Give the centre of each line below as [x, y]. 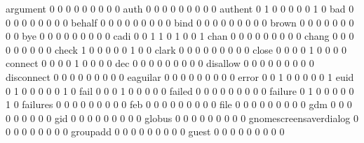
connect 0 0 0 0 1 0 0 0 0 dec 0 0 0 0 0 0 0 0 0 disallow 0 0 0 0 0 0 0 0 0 [160, 63]
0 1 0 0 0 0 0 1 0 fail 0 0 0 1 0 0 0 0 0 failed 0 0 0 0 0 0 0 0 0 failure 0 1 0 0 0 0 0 [180, 90]
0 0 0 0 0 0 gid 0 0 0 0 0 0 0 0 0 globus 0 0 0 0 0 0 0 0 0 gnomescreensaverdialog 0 [182, 118]
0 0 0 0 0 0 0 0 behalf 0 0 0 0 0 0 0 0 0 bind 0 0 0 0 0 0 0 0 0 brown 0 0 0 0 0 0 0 [180, 22]
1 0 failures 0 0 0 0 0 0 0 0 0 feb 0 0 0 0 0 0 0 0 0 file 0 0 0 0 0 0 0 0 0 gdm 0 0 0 [179, 104]
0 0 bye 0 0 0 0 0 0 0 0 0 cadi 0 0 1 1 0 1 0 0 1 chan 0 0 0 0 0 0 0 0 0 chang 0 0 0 [180, 36]
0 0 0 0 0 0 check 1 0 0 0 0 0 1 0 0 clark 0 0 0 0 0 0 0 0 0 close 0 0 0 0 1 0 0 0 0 [176, 49]
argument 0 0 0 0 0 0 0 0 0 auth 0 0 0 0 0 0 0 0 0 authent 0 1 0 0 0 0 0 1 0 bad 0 [180, 8]
